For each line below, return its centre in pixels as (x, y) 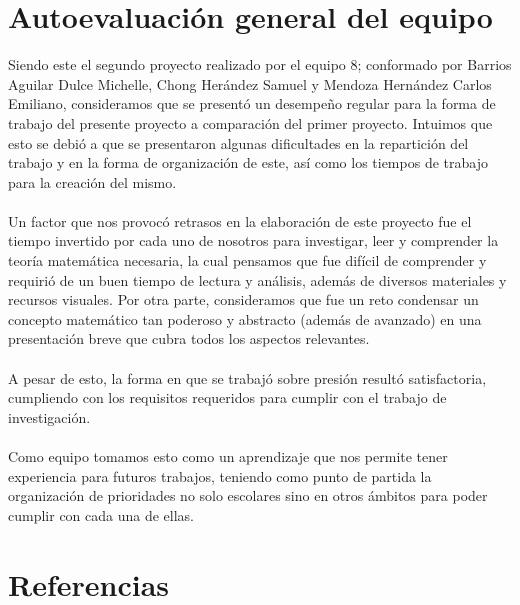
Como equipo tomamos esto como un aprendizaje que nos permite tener (228, 456)
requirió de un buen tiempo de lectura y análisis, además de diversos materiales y (257, 279)
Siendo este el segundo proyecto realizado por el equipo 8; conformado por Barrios (260, 64)
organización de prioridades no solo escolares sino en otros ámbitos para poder (248, 495)
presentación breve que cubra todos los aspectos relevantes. (189, 338)
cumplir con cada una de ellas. (101, 514)
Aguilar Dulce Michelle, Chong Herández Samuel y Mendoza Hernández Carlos (250, 83)
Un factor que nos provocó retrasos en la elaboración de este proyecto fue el (240, 220)
